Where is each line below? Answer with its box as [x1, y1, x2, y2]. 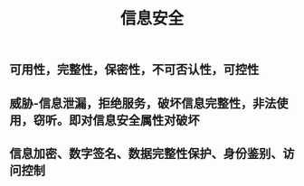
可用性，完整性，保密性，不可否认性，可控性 [9, 62, 260, 78]
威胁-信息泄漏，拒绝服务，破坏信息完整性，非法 [9, 96, 277, 111]
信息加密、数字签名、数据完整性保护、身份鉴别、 [9, 145, 283, 161]
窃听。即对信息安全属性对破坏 [33, 112, 200, 127]
